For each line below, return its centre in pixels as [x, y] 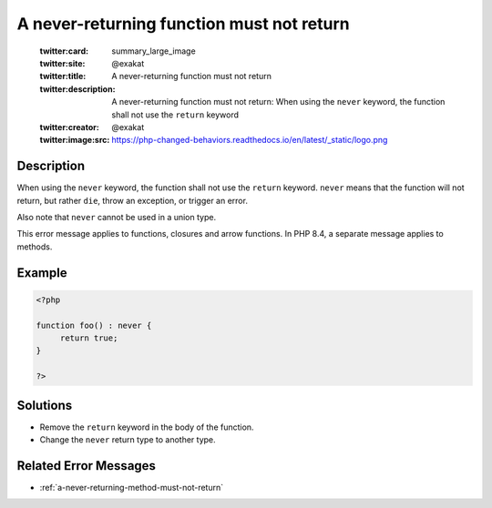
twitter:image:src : [75, 140]
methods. [35, 247]
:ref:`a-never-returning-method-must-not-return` [131, 487]
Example [42, 273]
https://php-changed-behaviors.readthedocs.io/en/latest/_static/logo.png [250, 140]
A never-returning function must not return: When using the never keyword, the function [278, 102]
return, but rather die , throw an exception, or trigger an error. [132, 200]
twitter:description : [77, 89]
